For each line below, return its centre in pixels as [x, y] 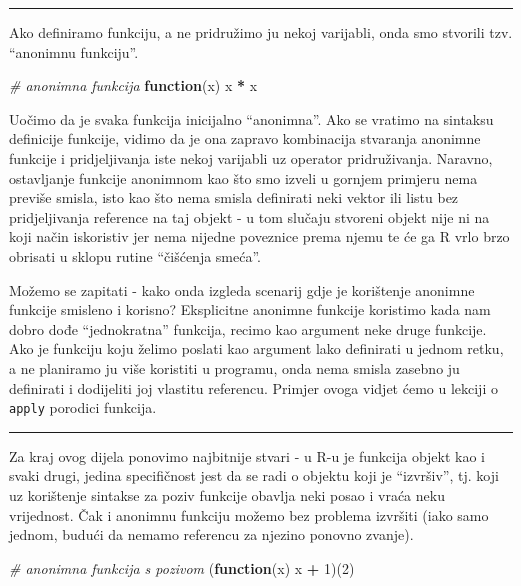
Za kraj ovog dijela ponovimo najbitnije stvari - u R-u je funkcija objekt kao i [247, 455]
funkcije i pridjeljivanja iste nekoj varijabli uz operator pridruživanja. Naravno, [251, 157]
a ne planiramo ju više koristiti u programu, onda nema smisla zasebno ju [234, 367]
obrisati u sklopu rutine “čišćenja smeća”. [135, 255]
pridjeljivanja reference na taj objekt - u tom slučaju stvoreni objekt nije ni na [249, 216]
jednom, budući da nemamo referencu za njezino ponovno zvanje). [211, 534]
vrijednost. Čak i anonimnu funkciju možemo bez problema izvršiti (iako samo [249, 514]
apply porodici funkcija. [83, 407]
